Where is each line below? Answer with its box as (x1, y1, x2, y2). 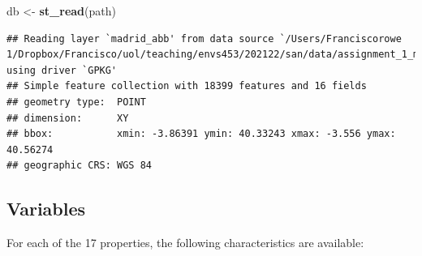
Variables (6, 196, 86, 221)
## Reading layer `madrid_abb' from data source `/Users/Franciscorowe (6, 32, 402, 45)
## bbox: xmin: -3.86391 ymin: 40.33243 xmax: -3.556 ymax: (6, 128, 396, 140)
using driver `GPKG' (6, 64, 118, 76)
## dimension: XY (6, 112, 129, 124)
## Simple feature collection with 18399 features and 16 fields (6, 80, 367, 92)
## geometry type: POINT (6, 96, 146, 108)
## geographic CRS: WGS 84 (6, 160, 152, 172)
